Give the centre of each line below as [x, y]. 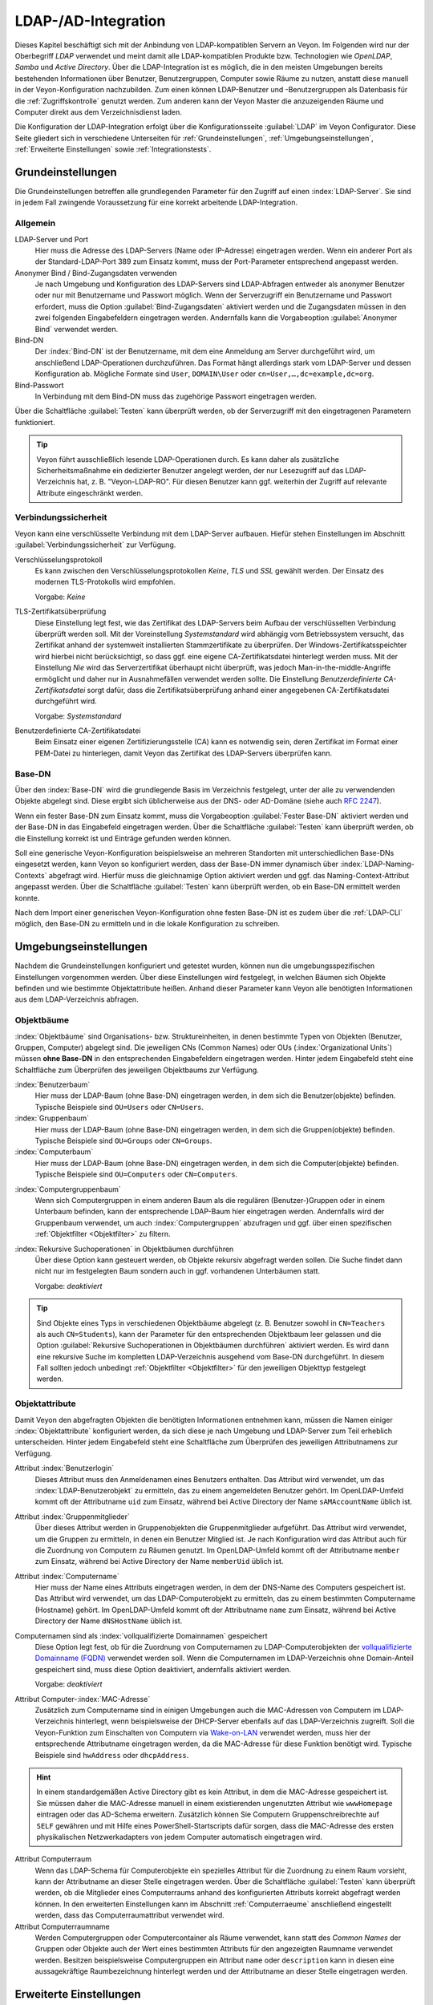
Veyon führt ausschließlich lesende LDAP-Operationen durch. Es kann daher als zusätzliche [188, 459]
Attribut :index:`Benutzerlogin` [65, 1468]
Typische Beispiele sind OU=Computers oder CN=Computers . [136, 1174]
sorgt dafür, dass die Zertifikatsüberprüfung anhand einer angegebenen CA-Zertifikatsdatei [238, 690]
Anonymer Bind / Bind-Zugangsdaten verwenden [96, 273]
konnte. [27, 897]
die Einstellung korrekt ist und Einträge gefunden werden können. [123, 838]
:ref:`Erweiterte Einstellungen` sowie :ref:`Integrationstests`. [113, 149]
